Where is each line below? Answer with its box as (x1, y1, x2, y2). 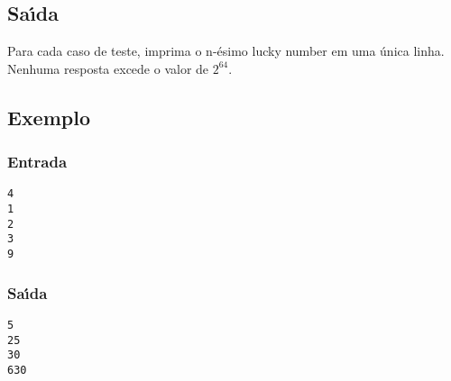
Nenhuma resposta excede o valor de (7, 59, 209, 77)
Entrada (7, 150, 68, 173)
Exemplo (7, 103, 91, 131)
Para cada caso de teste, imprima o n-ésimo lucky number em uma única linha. (7, 41, 445, 60)
